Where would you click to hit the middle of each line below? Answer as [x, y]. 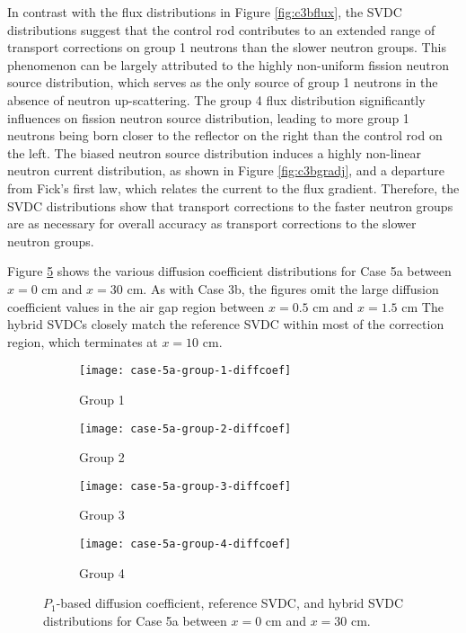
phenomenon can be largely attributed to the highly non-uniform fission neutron [228, 64]
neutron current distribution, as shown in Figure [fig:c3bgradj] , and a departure [226, 170]
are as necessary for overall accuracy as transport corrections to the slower [212, 223]
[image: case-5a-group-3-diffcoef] [185, 486]
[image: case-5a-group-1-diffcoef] [185, 371]
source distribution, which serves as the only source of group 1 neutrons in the [223, 82]
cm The [422, 306]
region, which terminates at [83, 341]
